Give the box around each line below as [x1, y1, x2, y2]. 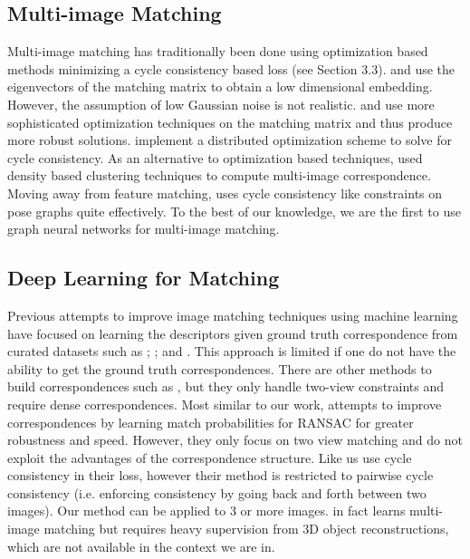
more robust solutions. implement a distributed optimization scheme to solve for [7, 130, 452, 149]
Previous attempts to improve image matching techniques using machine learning [7, 305, 458, 324]
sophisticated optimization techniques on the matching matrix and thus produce [7, 112, 453, 131]
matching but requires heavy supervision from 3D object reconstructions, [43, 519, 449, 538]
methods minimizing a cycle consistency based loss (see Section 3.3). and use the [7, 59, 456, 78]
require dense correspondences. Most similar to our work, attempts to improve [7, 394, 442, 413]
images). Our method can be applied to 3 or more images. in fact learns [7, 501, 406, 520]
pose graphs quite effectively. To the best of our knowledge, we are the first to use [7, 201, 461, 220]
